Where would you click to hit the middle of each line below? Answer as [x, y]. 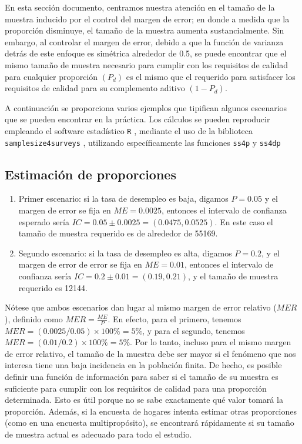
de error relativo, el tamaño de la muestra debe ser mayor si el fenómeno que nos [150, 353]
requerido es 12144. [53, 287]
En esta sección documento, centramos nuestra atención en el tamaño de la [140, 7]
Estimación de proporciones [90, 174]
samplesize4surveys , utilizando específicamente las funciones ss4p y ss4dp [143, 142]
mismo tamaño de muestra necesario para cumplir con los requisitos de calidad [147, 64]
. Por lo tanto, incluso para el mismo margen [211, 342]
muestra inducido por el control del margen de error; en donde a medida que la [147, 19]
